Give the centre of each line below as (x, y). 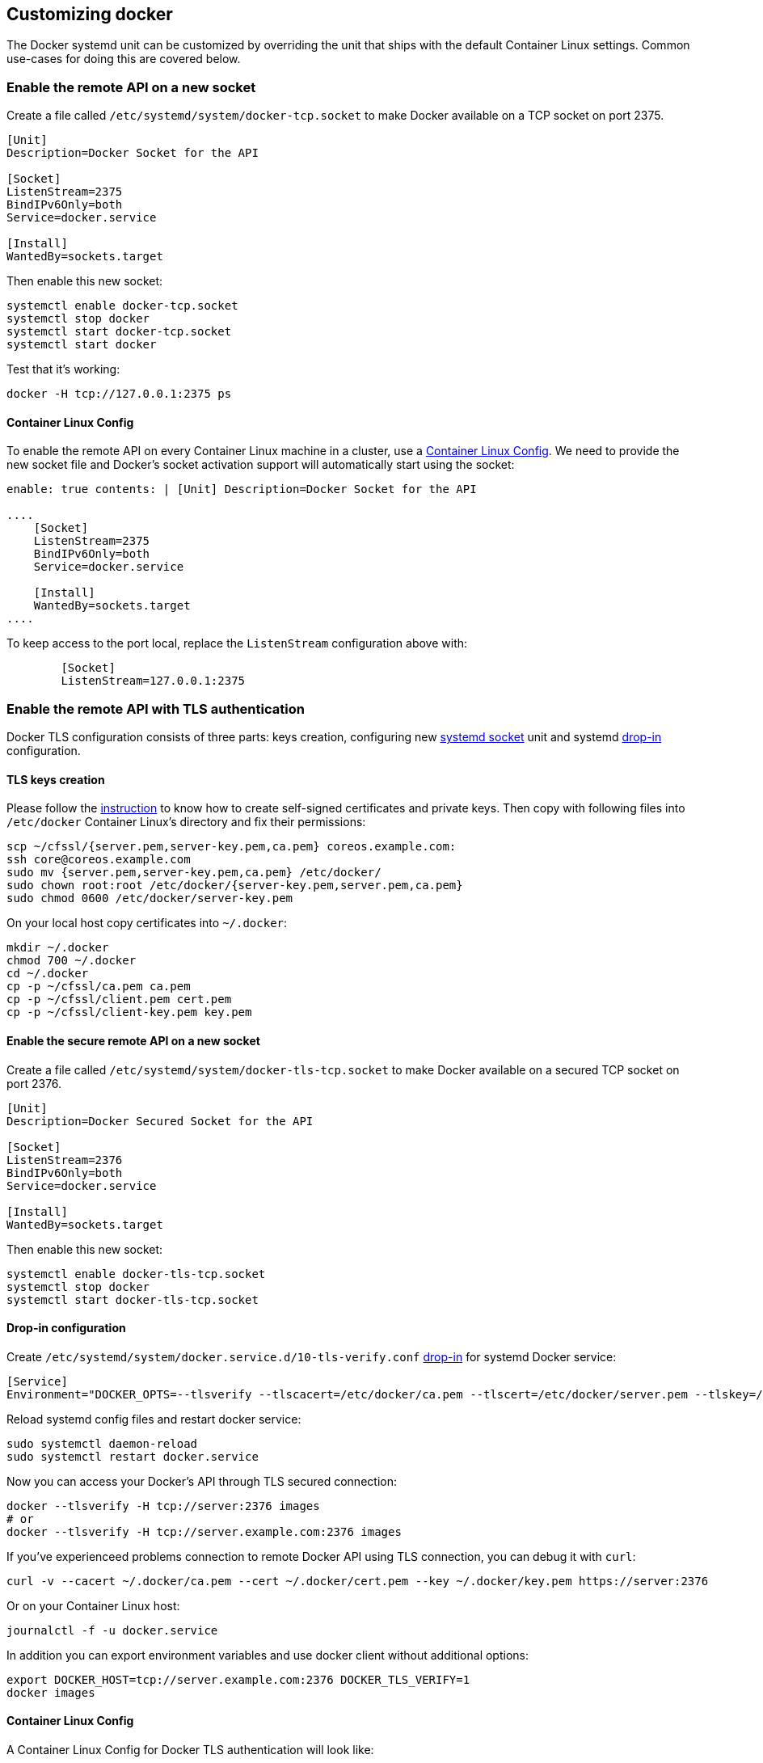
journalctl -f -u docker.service (112, 1630)
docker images (51, 1692)
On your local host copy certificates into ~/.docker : (147, 923)
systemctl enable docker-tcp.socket (122, 306)
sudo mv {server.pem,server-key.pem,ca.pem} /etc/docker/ (194, 873)
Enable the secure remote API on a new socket (133, 1040)
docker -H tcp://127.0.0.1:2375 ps (119, 394)
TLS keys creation (56, 779)
